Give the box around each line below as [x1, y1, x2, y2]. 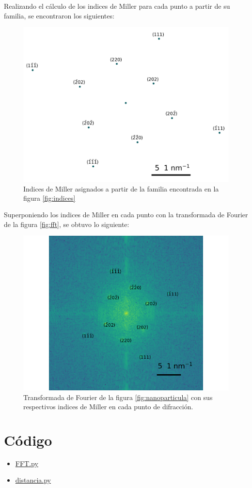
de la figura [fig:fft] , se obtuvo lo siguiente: [4, 219, 129, 229]
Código [4, 430, 52, 450]
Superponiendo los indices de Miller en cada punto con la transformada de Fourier [4, 209, 248, 219]
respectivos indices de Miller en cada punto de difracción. [23, 401, 193, 412]
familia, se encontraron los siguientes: [4, 10, 114, 20]
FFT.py [15, 458, 38, 469]
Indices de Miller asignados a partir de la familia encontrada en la [23, 183, 219, 193]
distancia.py [15, 474, 51, 485]
